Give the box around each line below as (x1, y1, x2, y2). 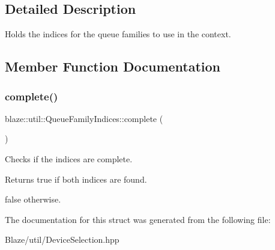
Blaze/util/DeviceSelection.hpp (5, 233, 119, 246)
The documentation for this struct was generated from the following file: (5, 213, 271, 225)
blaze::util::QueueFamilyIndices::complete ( (5, 112, 163, 124)
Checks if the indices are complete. (5, 152, 133, 165)
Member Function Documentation (5, 57, 221, 76)
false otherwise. (5, 193, 61, 206)
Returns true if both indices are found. (5, 172, 147, 185)
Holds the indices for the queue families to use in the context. (5, 28, 231, 40)
